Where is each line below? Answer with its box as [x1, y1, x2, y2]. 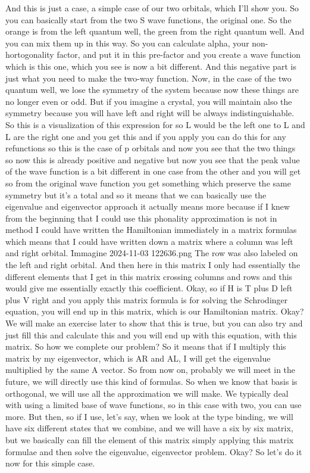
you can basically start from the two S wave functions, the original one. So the [5, 13, 292, 26]
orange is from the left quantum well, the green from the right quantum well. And [5, 25, 305, 38]
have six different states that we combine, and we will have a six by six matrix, [5, 422, 293, 434]
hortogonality [5, 48, 54, 61]
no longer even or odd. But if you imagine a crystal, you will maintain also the [5, 95, 292, 107]
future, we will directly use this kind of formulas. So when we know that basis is [5, 375, 298, 387]
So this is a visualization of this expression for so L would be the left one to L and [5, 118, 305, 130]
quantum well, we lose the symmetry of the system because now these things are [5, 83, 299, 96]
